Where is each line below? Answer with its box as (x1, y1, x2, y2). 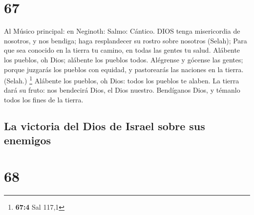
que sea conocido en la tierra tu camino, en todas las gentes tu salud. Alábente (4, 45, 240, 55)
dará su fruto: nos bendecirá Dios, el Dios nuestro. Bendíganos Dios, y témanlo (4, 85, 240, 95)
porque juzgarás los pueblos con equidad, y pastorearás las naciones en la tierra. (4, 64, 244, 74)
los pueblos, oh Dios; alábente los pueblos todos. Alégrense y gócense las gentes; (4, 54, 243, 64)
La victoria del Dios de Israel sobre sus (4, 118, 205, 133)
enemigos (4, 133, 51, 148)
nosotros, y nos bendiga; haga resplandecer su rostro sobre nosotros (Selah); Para (4, 35, 247, 45)
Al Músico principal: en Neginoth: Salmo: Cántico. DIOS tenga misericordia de (4, 26, 240, 36)
